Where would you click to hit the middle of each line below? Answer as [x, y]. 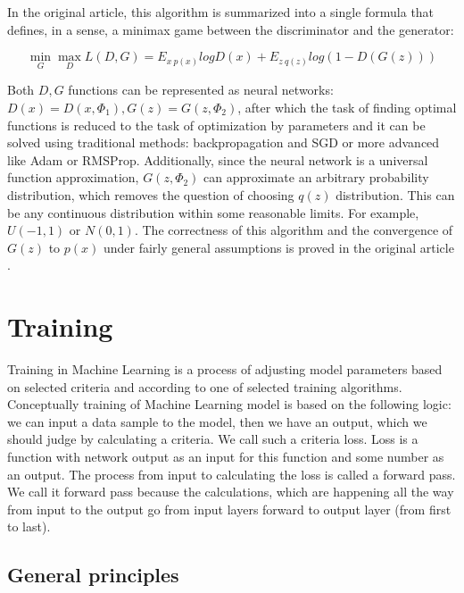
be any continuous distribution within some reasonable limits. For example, [213, 212]
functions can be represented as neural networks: [201, 90]
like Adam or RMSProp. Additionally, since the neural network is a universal [218, 159]
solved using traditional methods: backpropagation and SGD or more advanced [224, 142]
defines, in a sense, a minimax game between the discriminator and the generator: [231, 29]
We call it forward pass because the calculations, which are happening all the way [231, 492]
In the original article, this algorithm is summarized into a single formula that [221, 12]
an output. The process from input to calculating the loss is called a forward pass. [232, 474]
